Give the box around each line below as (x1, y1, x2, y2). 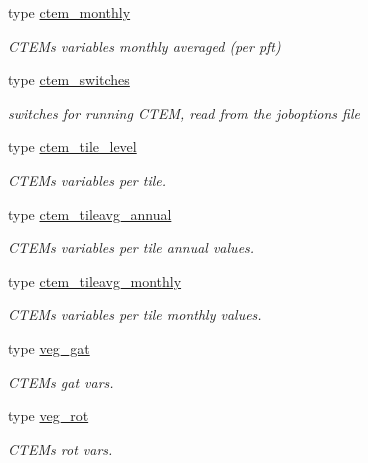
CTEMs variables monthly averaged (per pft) (8, 35, 281, 56)
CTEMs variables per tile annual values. (8, 237, 255, 258)
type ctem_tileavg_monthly (8, 270, 182, 291)
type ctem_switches (8, 69, 130, 90)
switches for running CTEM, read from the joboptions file (8, 102, 360, 123)
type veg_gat (8, 337, 90, 358)
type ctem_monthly (8, 2, 131, 22)
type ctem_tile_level (8, 136, 137, 157)
